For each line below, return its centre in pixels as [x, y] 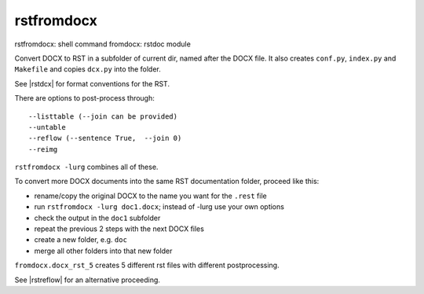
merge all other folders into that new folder [103, 251]
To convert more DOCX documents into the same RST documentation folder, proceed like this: [167, 182]
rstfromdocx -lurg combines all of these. [86, 167]
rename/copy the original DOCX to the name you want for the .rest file [150, 196]
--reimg [43, 149]
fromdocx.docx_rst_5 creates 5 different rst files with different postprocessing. [147, 265]
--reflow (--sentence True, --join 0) [105, 138]
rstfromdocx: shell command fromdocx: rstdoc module [103, 44]
